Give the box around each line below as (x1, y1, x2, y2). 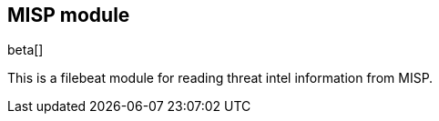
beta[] (7, 42, 44, 58)
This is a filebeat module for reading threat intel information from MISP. (7, 70, 434, 86)
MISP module (7, 4, 130, 26)
